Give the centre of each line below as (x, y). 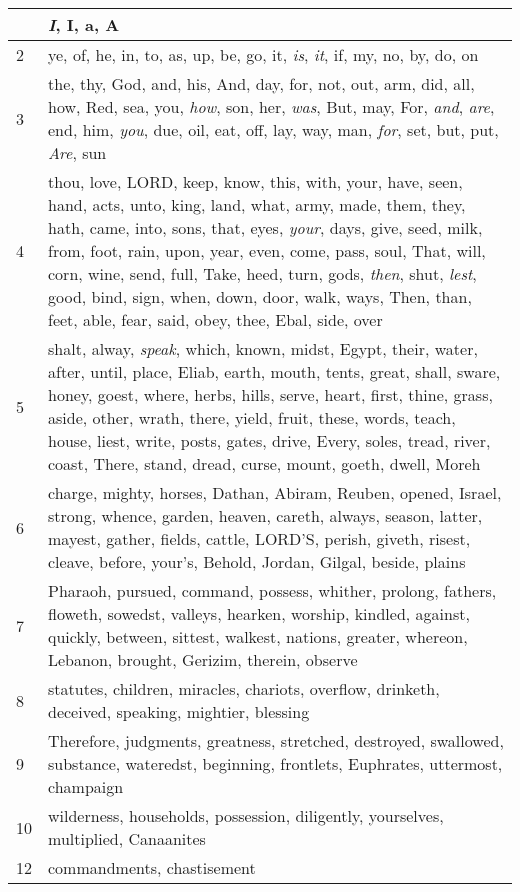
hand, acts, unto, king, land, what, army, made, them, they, (257, 204)
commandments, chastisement (152, 867)
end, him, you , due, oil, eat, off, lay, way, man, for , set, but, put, (273, 129)
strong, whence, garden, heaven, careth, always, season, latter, (265, 515)
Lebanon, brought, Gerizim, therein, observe (203, 659)
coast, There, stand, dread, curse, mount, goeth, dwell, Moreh (264, 463)
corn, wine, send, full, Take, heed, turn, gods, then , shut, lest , (262, 273)
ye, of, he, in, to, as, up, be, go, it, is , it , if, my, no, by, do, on (263, 54)
